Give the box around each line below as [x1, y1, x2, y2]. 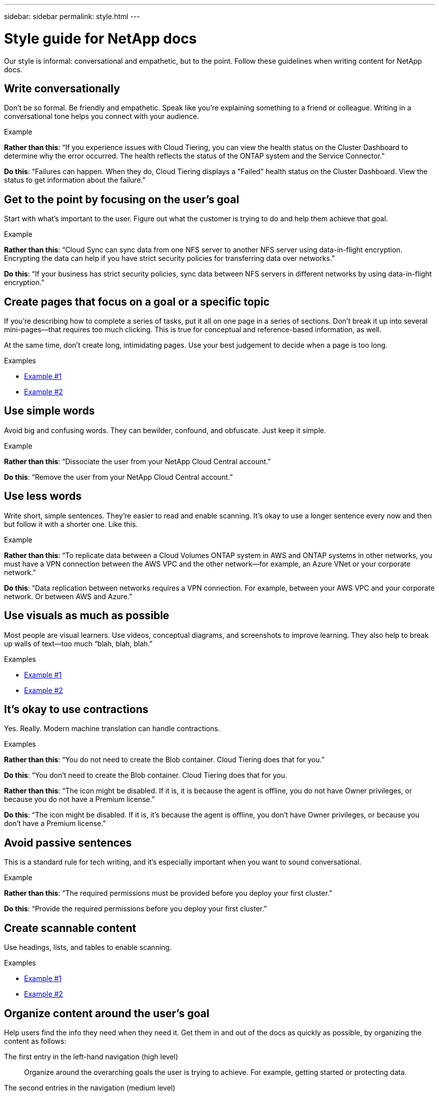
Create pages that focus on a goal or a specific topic [4, 295, 270, 308]
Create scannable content [4, 921, 136, 934]
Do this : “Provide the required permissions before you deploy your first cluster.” [4, 904, 267, 913]
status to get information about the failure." [4, 176, 146, 185]
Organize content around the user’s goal [4, 1007, 209, 1020]
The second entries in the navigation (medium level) [4, 1083, 175, 1092]
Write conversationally [4, 82, 120, 95]
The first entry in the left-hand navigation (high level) [4, 1052, 178, 1061]
